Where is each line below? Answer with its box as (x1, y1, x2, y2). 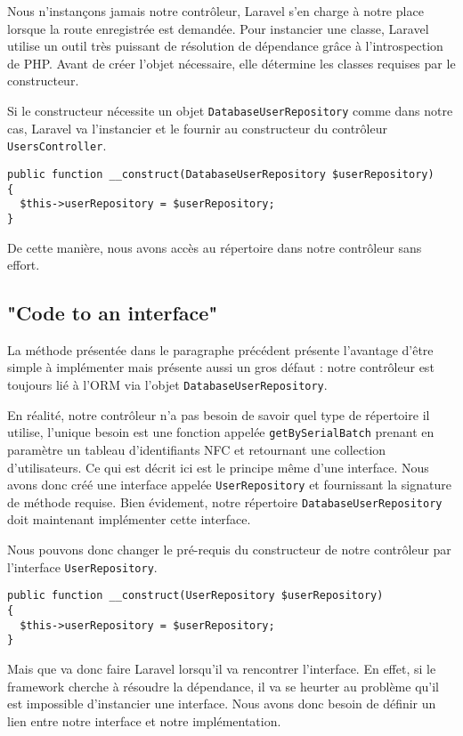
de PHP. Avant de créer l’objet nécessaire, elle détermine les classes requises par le (7, 53, 456, 72)
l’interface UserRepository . (7, 557, 158, 576)
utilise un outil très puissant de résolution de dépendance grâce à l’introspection (7, 36, 443, 55)
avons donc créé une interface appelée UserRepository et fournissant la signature (7, 475, 451, 494)
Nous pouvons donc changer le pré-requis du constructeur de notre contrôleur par (7, 540, 451, 559)
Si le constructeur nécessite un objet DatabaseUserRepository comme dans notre (7, 101, 453, 119)
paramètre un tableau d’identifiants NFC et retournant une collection (7, 440, 386, 458)
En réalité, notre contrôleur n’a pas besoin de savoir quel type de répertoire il (7, 405, 430, 424)
